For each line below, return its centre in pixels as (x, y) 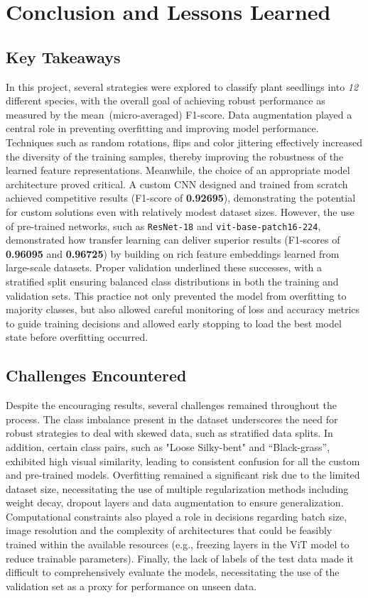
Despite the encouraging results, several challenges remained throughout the (171, 405)
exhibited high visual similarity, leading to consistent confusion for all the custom (183, 461)
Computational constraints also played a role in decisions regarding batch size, (177, 516)
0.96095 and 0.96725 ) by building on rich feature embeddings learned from (173, 253)
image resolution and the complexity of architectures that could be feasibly (169, 530)
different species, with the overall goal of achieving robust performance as (166, 100)
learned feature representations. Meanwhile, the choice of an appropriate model (178, 170)
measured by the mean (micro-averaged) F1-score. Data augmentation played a (179, 114)
